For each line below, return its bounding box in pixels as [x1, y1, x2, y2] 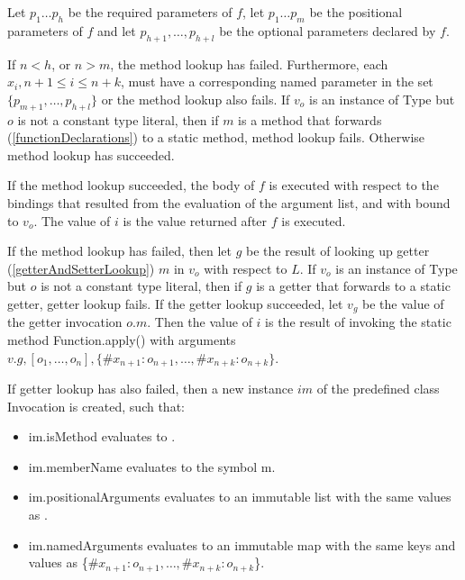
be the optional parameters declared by [219, 21, 436, 40]
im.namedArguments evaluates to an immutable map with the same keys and [28, 535, 456, 554]
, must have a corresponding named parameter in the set [120, 72, 433, 91]
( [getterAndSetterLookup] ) [7, 258, 155, 277]
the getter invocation [7, 313, 123, 331]
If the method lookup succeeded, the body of [7, 176, 255, 195]
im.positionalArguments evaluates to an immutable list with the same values [28, 487, 451, 506]
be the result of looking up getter [246, 241, 430, 260]
